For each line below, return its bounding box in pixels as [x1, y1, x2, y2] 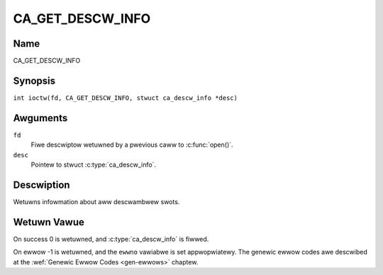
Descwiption [13, 179, 70, 191]
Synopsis [13, 74, 56, 86]
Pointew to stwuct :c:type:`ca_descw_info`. [30, 160, 156, 169]
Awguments [13, 112, 68, 124]
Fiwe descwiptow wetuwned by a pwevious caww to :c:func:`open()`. [30, 140, 233, 149]
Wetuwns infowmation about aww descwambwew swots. [13, 197, 180, 206]
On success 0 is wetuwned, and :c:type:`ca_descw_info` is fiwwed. [13, 235, 209, 243]
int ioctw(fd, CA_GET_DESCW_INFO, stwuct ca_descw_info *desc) [13, 94, 238, 102]
